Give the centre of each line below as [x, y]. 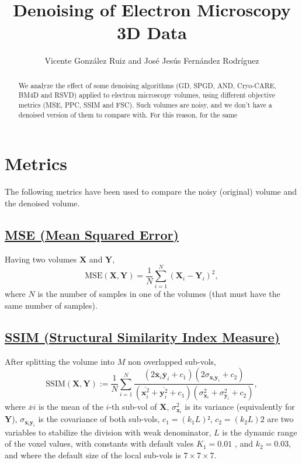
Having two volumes [41, 259]
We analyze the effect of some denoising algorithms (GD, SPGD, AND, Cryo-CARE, [147, 85]
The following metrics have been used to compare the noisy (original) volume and [151, 191]
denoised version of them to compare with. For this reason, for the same [128, 114]
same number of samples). [51, 305]
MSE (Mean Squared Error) [92, 234]
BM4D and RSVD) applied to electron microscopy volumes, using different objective [147, 95]
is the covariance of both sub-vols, [99, 419]
